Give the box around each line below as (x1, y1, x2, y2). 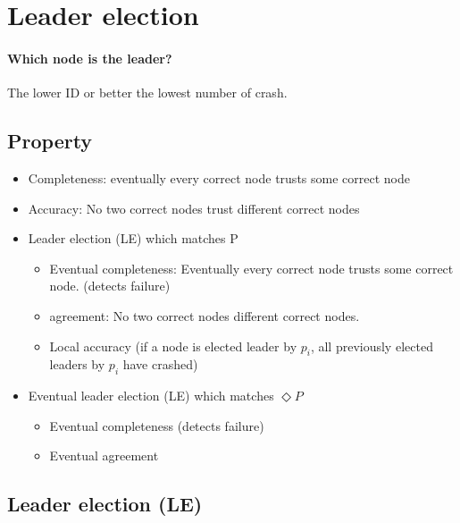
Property (7, 127, 93, 155)
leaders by (49, 355, 105, 374)
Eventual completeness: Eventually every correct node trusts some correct (49, 258, 454, 277)
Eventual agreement (49, 446, 159, 465)
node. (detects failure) (49, 276, 171, 295)
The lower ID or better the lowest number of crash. (7, 83, 288, 102)
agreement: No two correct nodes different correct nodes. (49, 306, 360, 325)
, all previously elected (310, 336, 433, 355)
